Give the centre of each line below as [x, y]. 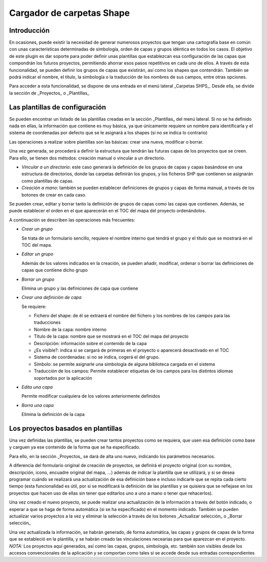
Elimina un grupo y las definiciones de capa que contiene [80, 288]
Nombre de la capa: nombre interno [70, 329]
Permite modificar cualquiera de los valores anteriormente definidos [91, 396]
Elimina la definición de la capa [53, 414]
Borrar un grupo [38, 279]
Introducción [29, 30]
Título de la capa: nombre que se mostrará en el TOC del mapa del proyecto [111, 336]
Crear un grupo [37, 229]
